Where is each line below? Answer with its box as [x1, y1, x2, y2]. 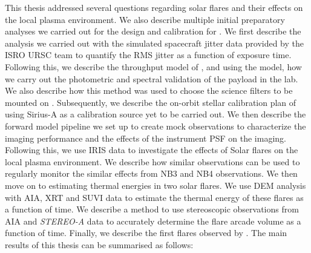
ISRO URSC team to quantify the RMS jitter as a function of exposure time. [5, 48, 292, 61]
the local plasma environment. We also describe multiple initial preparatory [5, 13, 285, 25]
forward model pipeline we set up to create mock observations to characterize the [5, 119, 306, 132]
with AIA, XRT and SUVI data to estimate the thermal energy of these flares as [5, 191, 304, 203]
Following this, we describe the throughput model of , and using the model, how [5, 60, 302, 73]
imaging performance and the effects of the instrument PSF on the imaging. [5, 131, 286, 144]
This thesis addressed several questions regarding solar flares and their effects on [5, 1, 303, 13]
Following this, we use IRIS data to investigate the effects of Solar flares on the [5, 143, 298, 156]
